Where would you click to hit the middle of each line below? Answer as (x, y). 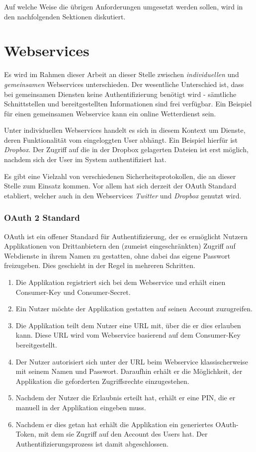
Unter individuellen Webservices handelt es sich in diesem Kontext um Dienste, (125, 130)
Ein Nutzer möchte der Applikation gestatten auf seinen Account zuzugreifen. (134, 309)
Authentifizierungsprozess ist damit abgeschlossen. (92, 443)
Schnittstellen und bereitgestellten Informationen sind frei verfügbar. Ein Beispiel (128, 104)
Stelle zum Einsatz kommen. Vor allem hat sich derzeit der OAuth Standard (120, 186)
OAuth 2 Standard (42, 218)
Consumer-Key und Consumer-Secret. (73, 292)
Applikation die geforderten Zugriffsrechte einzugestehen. (102, 381)
